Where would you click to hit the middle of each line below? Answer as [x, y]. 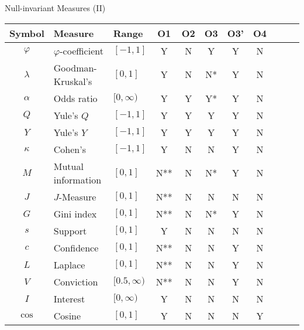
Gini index [75, 213]
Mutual [68, 166]
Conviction [76, 281]
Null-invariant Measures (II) [55, 8]
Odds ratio [75, 98]
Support [70, 230]
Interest [69, 298]
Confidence [76, 247]
